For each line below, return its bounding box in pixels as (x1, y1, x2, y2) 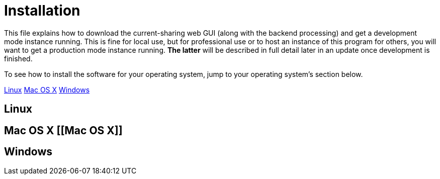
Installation (4, 2, 80, 19)
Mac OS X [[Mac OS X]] (4, 124, 123, 137)
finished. (4, 54, 33, 63)
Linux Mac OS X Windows (4, 85, 90, 94)
